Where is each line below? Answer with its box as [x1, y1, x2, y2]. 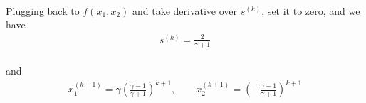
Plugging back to [6, 3, 80, 18]
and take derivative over [132, 3, 238, 18]
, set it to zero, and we [261, 3, 360, 18]
